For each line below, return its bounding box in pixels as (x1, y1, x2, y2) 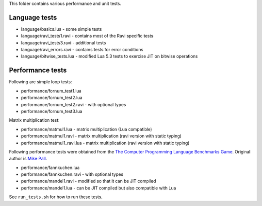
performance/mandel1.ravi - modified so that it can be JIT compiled (21, 178, 156, 184)
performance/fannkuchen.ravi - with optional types (21, 171, 124, 177)
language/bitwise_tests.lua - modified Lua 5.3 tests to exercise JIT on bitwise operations (21, 54, 198, 59)
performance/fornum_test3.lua (21, 108, 82, 114)
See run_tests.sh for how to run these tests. (9, 194, 103, 200)
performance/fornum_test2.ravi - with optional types (21, 101, 126, 107)
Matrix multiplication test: (9, 117, 60, 123)
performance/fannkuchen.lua (21, 165, 80, 170)
